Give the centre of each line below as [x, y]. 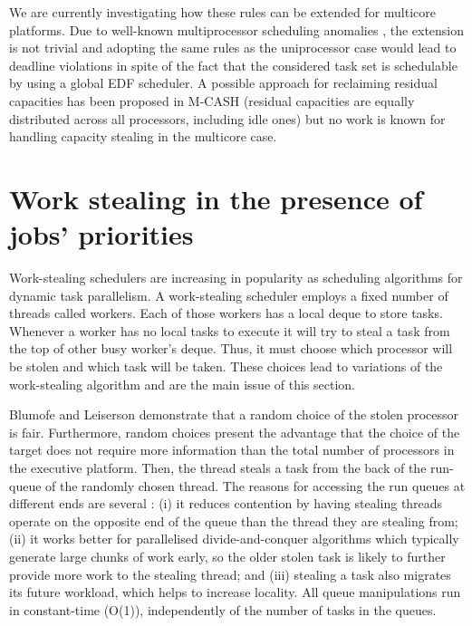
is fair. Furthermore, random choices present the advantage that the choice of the [235, 432]
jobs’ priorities [101, 234]
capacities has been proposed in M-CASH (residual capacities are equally [212, 100]
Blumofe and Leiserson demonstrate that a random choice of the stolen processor [234, 414]
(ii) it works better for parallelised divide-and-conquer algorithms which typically [234, 539]
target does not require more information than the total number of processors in [232, 450]
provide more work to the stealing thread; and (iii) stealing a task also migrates [230, 574]
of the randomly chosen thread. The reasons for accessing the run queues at [255, 485]
